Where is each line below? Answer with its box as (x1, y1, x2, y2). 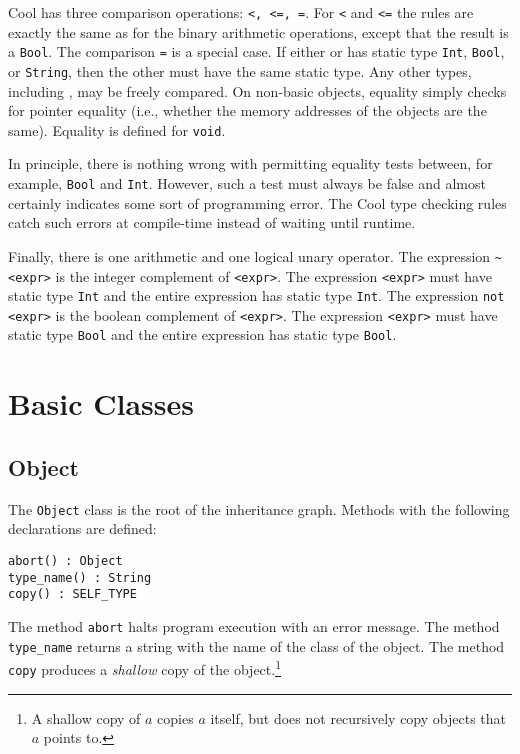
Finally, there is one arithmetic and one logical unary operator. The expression (8, 245, 491, 266)
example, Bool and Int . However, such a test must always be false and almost (8, 173, 486, 193)
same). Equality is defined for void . (8, 119, 226, 140)
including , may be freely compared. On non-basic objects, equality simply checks (8, 80, 507, 101)
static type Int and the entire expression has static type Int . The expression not (8, 285, 505, 306)
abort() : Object (8, 553, 123, 568)
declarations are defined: (8, 518, 157, 539)
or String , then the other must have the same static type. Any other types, (8, 60, 472, 81)
